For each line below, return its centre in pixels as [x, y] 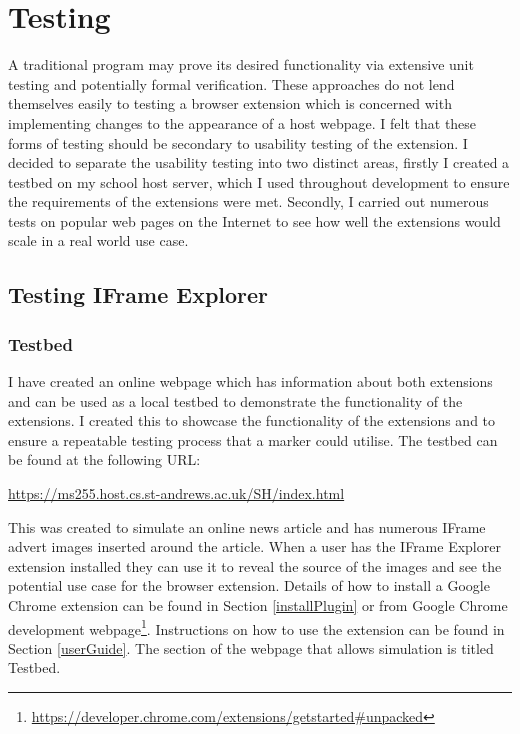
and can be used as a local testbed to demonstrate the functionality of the [235, 400]
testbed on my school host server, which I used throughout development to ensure [259, 181]
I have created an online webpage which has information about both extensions [250, 381]
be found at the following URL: [104, 459]
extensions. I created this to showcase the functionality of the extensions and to [252, 420]
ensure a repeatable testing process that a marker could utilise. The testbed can [253, 439]
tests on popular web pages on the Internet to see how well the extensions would [254, 220]
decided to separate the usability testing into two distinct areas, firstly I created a [259, 162]
